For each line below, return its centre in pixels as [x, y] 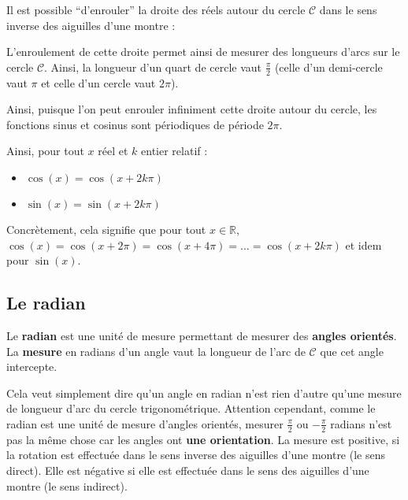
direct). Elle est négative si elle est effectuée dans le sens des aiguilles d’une [188, 470]
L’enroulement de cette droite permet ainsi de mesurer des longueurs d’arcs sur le [203, 52]
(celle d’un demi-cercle [328, 67]
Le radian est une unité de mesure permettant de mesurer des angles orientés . [202, 335]
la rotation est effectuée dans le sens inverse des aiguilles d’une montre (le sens [196, 455]
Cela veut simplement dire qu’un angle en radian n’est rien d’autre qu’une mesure [204, 393]
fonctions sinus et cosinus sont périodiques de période [135, 124]
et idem [363, 244]
